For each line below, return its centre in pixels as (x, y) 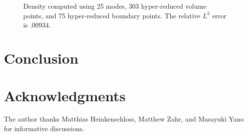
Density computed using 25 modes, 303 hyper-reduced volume (115, 6)
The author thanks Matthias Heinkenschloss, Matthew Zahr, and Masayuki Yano (124, 119)
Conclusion (41, 58)
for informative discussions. (44, 128)
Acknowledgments (65, 96)
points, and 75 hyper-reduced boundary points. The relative (112, 15)
